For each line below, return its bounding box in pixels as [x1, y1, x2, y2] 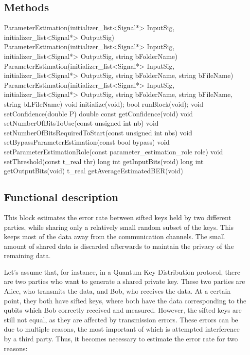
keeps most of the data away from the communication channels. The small [4, 231, 225, 242]
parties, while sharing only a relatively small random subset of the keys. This [4, 222, 234, 232]
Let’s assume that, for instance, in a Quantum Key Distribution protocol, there [4, 266, 240, 277]
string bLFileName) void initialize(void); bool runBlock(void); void [4, 98, 203, 109]
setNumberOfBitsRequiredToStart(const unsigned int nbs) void [4, 127, 193, 137]
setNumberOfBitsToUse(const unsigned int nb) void [4, 118, 159, 128]
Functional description [4, 189, 119, 205]
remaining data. [4, 250, 51, 261]
